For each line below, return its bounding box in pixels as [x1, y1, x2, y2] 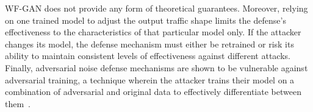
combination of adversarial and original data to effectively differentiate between [5, 85, 301, 98]
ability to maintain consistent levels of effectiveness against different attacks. [5, 49, 290, 62]
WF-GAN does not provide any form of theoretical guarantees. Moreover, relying [5, 2, 308, 14]
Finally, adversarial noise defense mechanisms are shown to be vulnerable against [5, 61, 308, 74]
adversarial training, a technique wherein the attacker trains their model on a [5, 73, 295, 86]
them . [5, 97, 31, 110]
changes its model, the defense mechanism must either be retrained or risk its [5, 37, 294, 50]
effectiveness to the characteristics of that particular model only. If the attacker [5, 26, 301, 38]
